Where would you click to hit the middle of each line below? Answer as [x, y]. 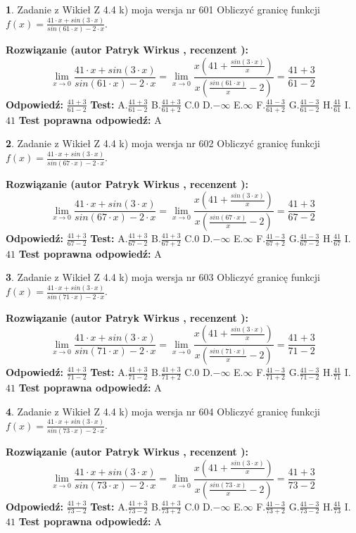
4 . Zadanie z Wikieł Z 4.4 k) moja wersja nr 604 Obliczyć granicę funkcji [163, 411]
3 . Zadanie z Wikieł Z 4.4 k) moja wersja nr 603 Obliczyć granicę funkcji [163, 277]
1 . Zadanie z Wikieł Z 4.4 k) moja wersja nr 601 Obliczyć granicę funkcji [163, 9]
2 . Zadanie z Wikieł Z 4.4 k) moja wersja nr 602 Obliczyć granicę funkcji [163, 143]
